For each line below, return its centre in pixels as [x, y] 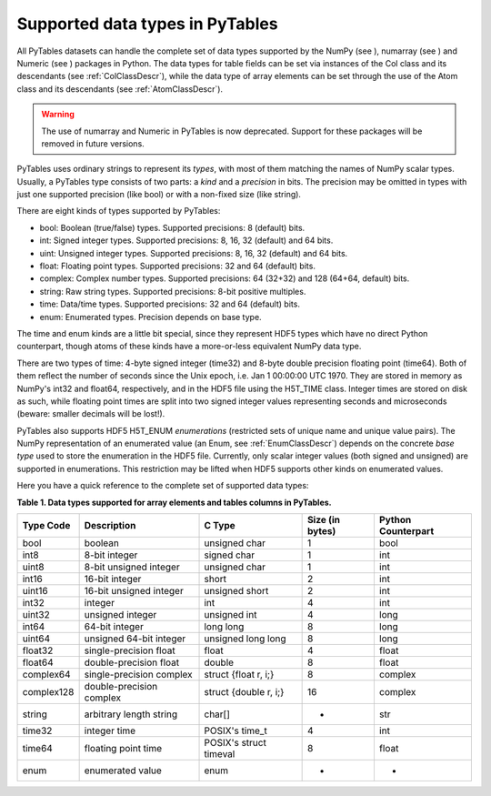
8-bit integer [111, 555]
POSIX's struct [235, 743]
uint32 [36, 615]
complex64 [47, 675]
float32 [38, 650]
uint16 [35, 591]
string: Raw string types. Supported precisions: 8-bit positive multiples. [173, 291]
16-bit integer [113, 579]
